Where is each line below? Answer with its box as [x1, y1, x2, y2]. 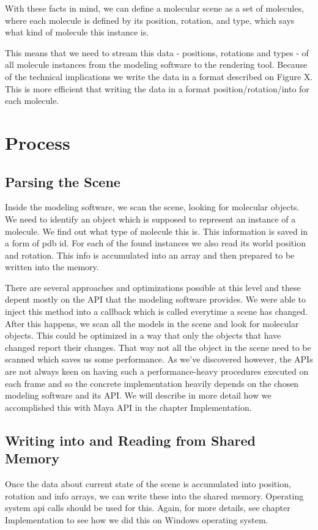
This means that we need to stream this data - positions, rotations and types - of [5, 46, 309, 59]
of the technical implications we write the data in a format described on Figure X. [5, 70, 313, 83]
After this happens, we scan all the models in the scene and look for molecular [5, 317, 299, 329]
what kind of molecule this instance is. [5, 26, 149, 39]
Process [5, 130, 70, 155]
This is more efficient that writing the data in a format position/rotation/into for [5, 82, 309, 95]
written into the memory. [5, 260, 99, 273]
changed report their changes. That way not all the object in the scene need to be [5, 340, 311, 353]
